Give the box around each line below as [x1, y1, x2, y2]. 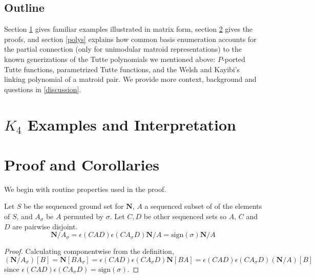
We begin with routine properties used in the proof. [4, 183, 166, 194]
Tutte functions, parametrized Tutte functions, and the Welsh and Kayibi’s [4, 63, 240, 74]
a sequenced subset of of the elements [144, 201, 262, 211]
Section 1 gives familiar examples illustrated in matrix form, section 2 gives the [4, 24, 253, 34]
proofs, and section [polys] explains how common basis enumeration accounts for [4, 33, 257, 44]
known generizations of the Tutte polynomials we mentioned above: [4, 53, 216, 64]
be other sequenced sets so [143, 211, 227, 222]
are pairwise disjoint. [12, 221, 78, 231]
